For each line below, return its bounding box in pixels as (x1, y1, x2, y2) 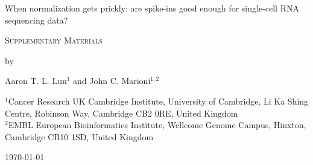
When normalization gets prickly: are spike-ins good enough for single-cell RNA (5, 2, 299, 14)
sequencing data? (5, 13, 68, 26)
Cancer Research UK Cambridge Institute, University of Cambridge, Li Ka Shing (8, 94, 309, 107)
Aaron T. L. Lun (5, 74, 67, 87)
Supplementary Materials (5, 34, 103, 47)
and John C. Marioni (73, 74, 151, 87)
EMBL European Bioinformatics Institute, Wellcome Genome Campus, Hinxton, (8, 118, 306, 131)
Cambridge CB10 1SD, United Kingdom (5, 130, 154, 143)
